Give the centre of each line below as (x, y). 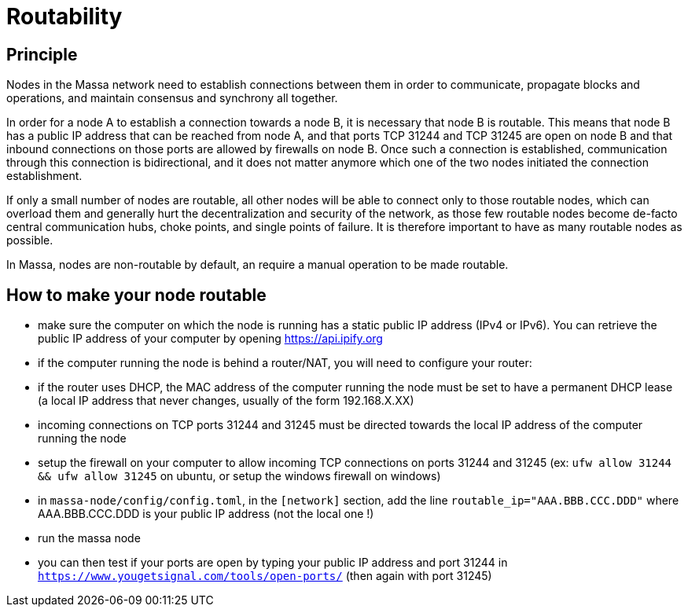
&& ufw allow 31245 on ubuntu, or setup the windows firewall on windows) (239, 476)
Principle (42, 54)
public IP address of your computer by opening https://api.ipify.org (210, 339)
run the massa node (89, 538)
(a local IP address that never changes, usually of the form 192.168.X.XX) (226, 401)
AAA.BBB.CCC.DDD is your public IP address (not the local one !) (206, 514)
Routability (64, 17)
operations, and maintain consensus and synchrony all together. (172, 98)
